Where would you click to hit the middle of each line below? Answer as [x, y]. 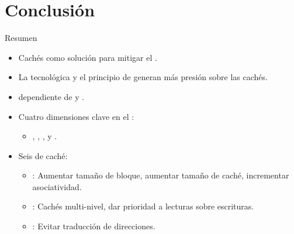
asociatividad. [57, 186]
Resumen [21, 38]
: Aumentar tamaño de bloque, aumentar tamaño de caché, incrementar [161, 175]
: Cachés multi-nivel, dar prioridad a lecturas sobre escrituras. [143, 206]
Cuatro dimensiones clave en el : [76, 116]
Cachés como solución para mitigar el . [88, 57]
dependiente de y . [51, 96]
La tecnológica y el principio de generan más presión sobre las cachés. [143, 77]
